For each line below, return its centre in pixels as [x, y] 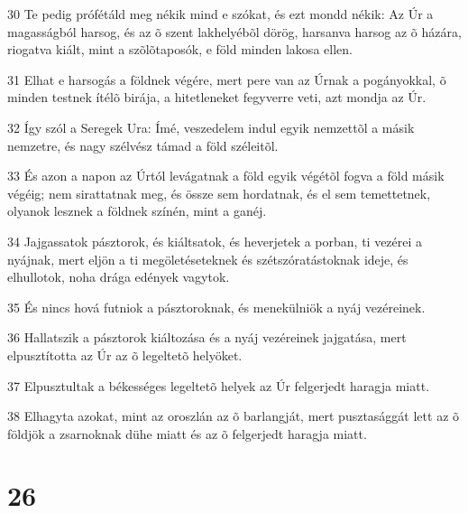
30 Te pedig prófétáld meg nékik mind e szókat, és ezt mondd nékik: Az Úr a [220, 14]
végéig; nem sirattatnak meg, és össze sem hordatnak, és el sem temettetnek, [219, 193]
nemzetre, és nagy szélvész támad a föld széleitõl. [143, 145]
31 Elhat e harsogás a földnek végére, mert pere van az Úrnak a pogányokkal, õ [227, 79]
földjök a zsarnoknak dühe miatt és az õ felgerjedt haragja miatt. [187, 433]
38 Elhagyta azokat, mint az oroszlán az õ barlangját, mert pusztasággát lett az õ [234, 416]
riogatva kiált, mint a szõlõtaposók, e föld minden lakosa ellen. [180, 49]
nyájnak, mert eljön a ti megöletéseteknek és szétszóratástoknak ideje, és [208, 259]
